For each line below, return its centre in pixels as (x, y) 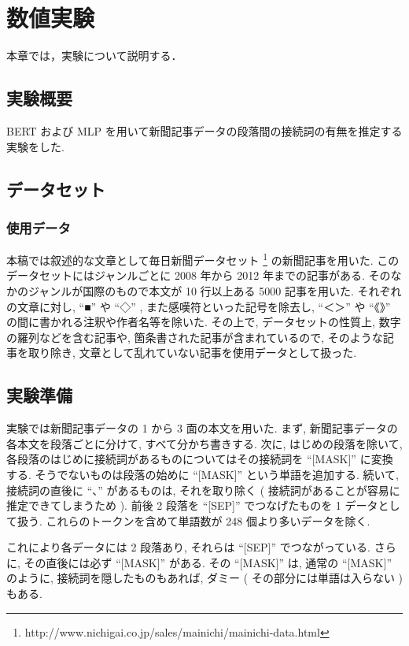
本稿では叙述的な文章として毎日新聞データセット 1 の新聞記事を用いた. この (203, 259)
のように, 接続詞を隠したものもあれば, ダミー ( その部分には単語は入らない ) (204, 578)
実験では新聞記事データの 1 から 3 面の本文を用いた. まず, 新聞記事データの (202, 428)
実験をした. (35, 146)
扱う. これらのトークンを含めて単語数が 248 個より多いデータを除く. (193, 520)
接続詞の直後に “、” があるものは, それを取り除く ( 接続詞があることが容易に (203, 490)
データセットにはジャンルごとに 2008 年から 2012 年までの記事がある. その (199, 275)
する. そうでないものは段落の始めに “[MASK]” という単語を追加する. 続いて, (203, 474)
